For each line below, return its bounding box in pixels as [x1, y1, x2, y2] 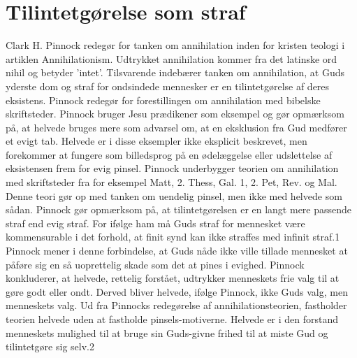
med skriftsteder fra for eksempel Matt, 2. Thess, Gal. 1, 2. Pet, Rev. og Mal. [6, 175, 337, 189]
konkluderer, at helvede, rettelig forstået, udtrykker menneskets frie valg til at [6, 271, 340, 285]
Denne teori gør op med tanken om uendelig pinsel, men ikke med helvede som [6, 188, 342, 203]
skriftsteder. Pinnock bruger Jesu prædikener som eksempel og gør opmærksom [6, 106, 344, 121]
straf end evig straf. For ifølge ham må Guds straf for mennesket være [6, 215, 305, 230]
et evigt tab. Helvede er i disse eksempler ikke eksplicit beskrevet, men [6, 134, 307, 148]
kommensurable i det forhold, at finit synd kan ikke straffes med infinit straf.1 [6, 229, 340, 244]
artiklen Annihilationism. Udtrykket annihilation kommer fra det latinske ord [6, 51, 337, 66]
